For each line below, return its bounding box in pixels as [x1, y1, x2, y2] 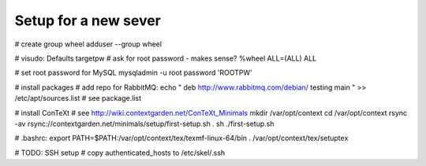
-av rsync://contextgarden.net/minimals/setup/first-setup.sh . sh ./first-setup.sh [14, 119, 275, 128]
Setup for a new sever [14, 12, 161, 29]
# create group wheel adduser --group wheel [14, 39, 162, 49]
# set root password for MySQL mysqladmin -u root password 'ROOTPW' [14, 68, 252, 78]
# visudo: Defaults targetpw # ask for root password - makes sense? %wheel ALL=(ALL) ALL [14, 53, 317, 63]
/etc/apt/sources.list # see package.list [14, 94, 142, 103]
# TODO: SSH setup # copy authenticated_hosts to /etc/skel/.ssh [14, 148, 226, 157]
